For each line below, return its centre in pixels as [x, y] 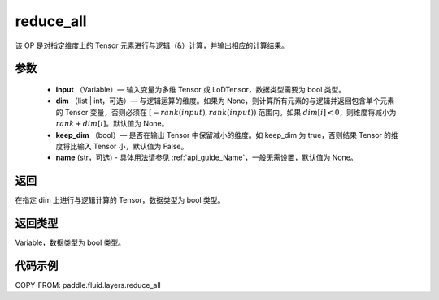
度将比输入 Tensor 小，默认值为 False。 [122, 146]
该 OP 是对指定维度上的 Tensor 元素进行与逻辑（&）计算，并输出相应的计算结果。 [152, 45]
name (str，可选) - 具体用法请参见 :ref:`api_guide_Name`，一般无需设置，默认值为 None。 [206, 157]
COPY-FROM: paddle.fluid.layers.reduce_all [88, 285]
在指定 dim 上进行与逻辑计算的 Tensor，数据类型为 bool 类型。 [120, 200]
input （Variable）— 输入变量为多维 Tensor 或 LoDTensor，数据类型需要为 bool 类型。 [200, 89]
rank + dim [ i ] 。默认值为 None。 [112, 124]
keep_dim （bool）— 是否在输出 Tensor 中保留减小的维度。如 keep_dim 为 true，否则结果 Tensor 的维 [227, 135]
